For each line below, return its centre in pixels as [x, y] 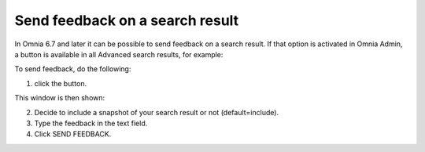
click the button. [60, 83]
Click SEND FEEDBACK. [73, 134]
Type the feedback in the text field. [91, 123]
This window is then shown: [60, 98]
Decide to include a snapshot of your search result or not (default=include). [157, 112]
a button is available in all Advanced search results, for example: [119, 54]
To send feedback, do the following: [73, 69]
